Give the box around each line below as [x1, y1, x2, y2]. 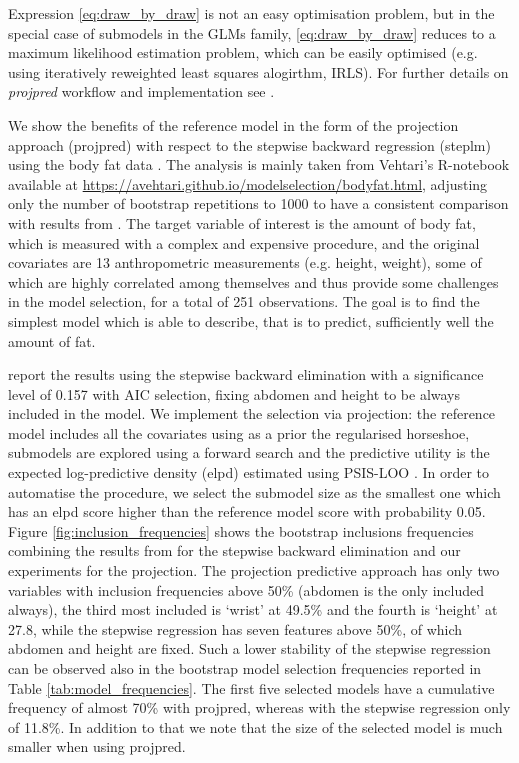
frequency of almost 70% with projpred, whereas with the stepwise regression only [8, 697, 511, 718]
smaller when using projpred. [8, 736, 186, 757]
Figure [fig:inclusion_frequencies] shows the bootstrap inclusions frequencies [8, 520, 474, 541]
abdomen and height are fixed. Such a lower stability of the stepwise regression [8, 638, 491, 659]
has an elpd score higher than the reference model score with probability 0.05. [8, 501, 486, 522]
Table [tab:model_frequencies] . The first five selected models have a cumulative [8, 677, 495, 698]
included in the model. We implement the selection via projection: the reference [8, 403, 496, 424]
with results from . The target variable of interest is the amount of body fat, [8, 212, 476, 233]
